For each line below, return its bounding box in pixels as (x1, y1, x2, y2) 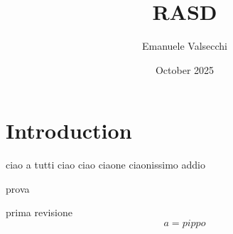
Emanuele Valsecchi (141, 38, 228, 53)
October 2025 (155, 62, 215, 77)
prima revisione (6, 205, 72, 220)
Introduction (6, 116, 132, 145)
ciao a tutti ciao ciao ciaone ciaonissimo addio (6, 157, 205, 172)
